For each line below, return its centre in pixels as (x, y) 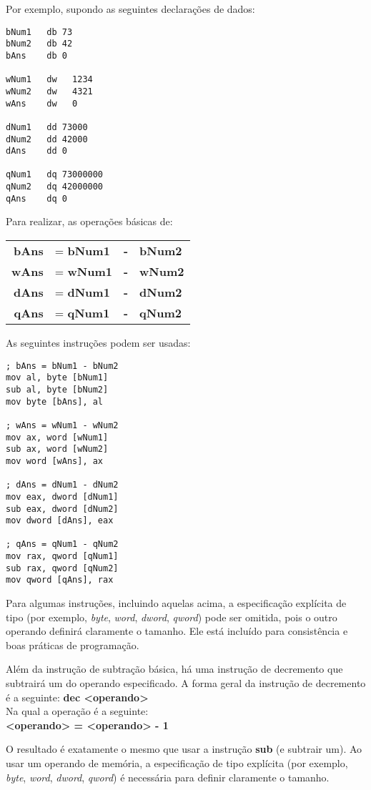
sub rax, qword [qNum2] (62, 568)
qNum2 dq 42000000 (55, 187)
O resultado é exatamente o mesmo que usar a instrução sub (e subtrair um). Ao (184, 749)
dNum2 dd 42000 (47, 139)
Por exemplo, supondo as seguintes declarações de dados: (130, 9)
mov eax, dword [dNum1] (62, 497)
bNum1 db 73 (39, 32)
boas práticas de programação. (73, 645)
